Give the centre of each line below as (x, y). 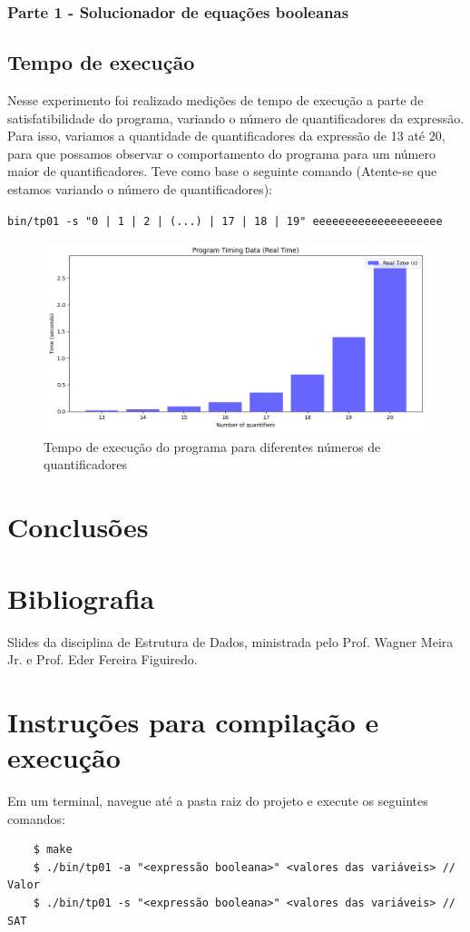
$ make (53, 850)
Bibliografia (81, 598)
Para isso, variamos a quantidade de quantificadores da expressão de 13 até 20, (226, 136)
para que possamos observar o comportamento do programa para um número (221, 153)
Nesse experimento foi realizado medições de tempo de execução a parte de (215, 100)
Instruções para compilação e (193, 721)
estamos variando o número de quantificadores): (140, 189)
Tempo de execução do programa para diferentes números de (212, 446)
